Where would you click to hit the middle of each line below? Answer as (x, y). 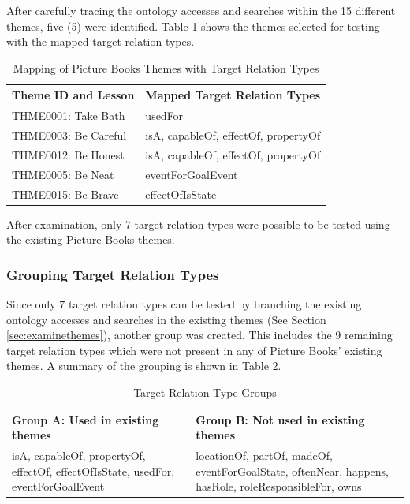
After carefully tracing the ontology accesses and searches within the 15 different (201, 10)
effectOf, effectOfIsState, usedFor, (93, 470)
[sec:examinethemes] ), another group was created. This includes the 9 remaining (199, 335)
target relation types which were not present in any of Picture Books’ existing (194, 350)
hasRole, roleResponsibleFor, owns (279, 486)
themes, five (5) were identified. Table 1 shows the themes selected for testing (193, 26)
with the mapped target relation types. (101, 41)
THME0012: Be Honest (68, 154)
